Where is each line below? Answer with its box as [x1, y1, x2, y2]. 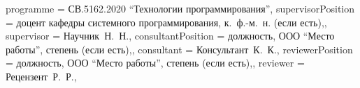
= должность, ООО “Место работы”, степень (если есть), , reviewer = [6, 55, 305, 70]
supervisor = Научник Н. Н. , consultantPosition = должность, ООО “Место [6, 28, 335, 43]
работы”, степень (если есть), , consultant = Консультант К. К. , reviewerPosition [6, 42, 353, 56]
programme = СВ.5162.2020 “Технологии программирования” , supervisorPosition [6, 1, 355, 15]
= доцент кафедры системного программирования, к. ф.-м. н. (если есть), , [6, 15, 327, 29]
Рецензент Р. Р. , [6, 69, 77, 83]
